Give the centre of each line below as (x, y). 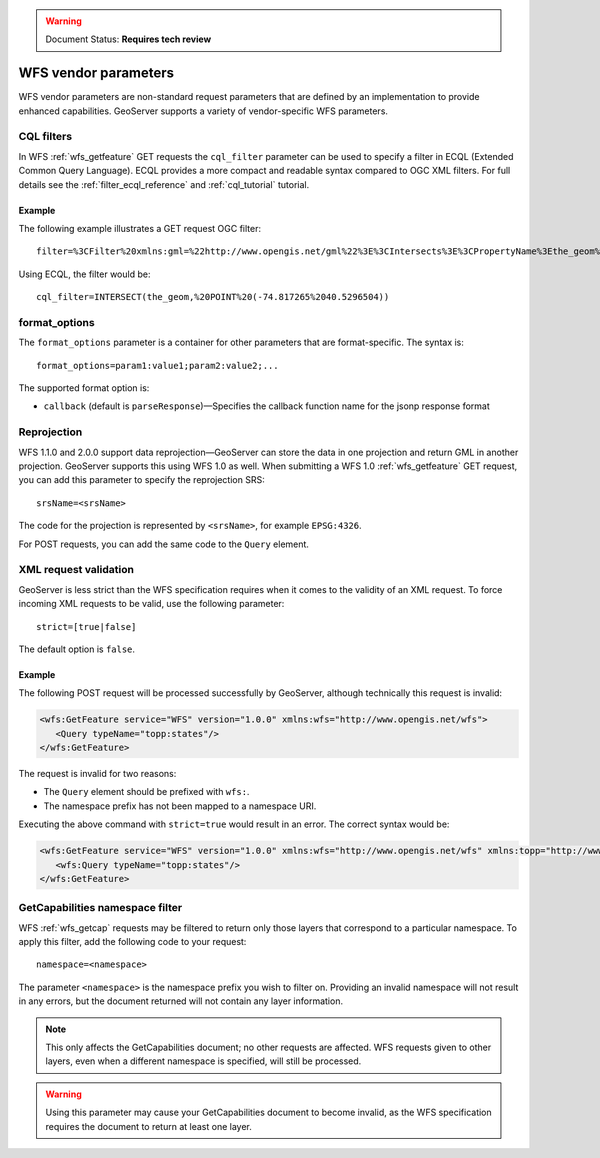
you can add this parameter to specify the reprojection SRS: (141, 480)
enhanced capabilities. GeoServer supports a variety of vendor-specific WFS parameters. (203, 111)
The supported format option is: (84, 388)
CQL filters (45, 137)
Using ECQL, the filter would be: (84, 274)
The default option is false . (76, 649)
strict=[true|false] (86, 626)
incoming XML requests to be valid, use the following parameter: (151, 604)
